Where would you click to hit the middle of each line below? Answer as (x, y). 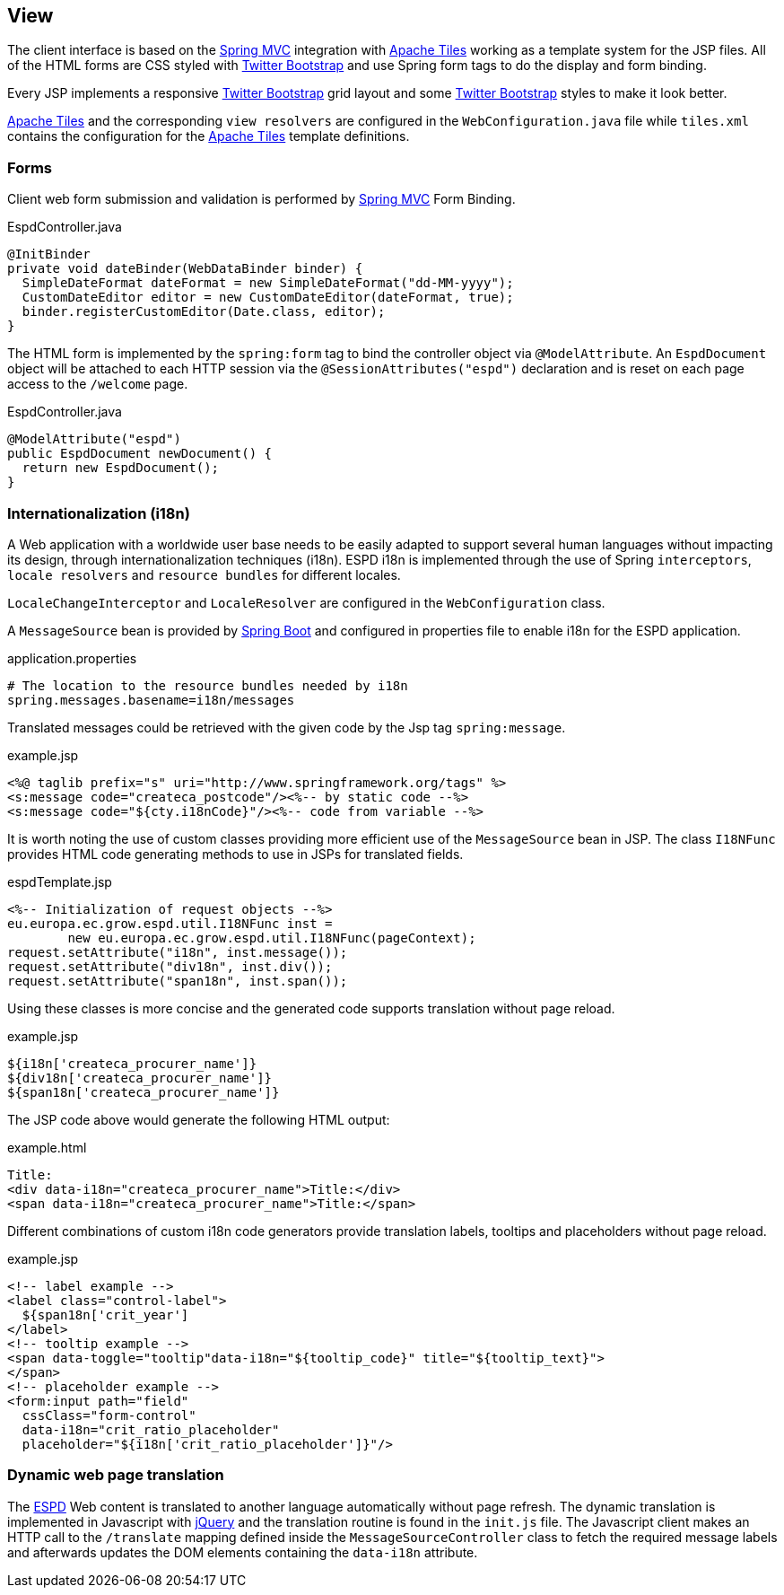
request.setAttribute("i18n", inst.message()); (178, 952)
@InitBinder (49, 254)
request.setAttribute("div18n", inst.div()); (170, 966)
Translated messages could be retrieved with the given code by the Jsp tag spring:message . (287, 727)
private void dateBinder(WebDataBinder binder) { (185, 269)
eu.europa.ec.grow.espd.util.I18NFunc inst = (170, 923)
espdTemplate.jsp (60, 881)
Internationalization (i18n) (99, 513)
